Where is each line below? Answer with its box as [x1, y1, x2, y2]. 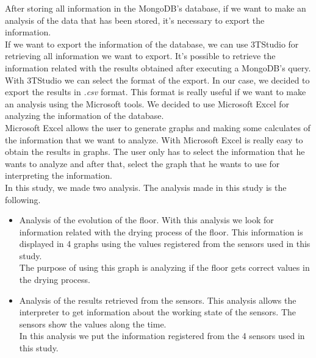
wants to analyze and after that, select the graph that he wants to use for [5, 157, 280, 170]
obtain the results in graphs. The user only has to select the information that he [5, 145, 305, 158]
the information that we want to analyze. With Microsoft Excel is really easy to [5, 133, 303, 146]
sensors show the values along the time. [19, 317, 167, 330]
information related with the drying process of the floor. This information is [19, 225, 303, 238]
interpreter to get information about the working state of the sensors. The [19, 306, 296, 318]
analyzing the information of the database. [5, 109, 164, 122]
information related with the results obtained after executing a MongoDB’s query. [5, 61, 311, 74]
